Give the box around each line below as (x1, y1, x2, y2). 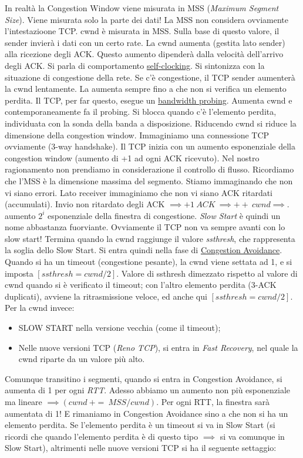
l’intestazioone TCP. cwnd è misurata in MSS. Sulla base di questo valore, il (5, 25, 280, 37)
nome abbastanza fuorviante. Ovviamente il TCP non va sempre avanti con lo (5, 221, 285, 233)
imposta (5, 267, 33, 279)
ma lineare (5, 396, 42, 407)
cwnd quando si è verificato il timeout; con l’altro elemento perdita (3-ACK (5, 278, 277, 291)
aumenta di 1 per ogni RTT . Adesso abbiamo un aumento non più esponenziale (5, 384, 291, 396)
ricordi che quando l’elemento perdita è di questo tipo (5, 430, 198, 442)
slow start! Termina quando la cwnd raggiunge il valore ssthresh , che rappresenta (5, 232, 295, 244)
